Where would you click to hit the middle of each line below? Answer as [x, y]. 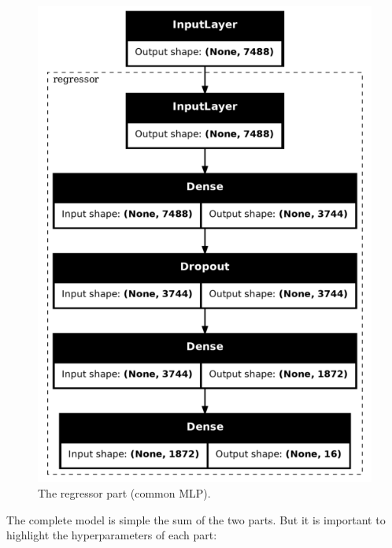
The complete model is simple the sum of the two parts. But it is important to [196, 519]
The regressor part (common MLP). [124, 493]
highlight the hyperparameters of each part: [112, 535]
